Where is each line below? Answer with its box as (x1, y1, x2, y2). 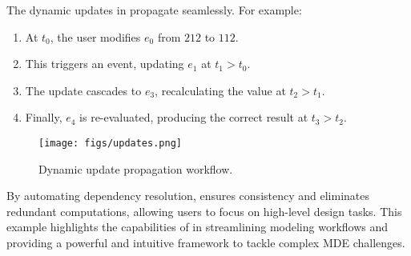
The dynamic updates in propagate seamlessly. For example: (6, 2, 302, 18)
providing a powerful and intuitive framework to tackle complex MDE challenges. (6, 234, 405, 250)
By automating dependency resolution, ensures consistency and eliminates (6, 187, 370, 204)
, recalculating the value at (155, 82, 286, 98)
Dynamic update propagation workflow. (38, 160, 233, 177)
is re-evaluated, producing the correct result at (79, 109, 308, 126)
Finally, (25, 109, 62, 126)
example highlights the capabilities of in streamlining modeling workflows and (6, 218, 389, 235)
